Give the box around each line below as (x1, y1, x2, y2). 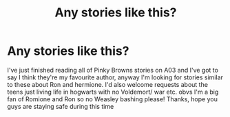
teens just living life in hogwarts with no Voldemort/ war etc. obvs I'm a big (7, 88, 219, 96)
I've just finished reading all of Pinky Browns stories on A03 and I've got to (7, 66, 219, 74)
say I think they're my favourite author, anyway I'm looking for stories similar (7, 73, 224, 81)
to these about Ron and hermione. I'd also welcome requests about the (7, 80, 209, 88)
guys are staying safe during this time (7, 102, 114, 110)
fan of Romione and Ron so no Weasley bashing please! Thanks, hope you (7, 94, 218, 103)
